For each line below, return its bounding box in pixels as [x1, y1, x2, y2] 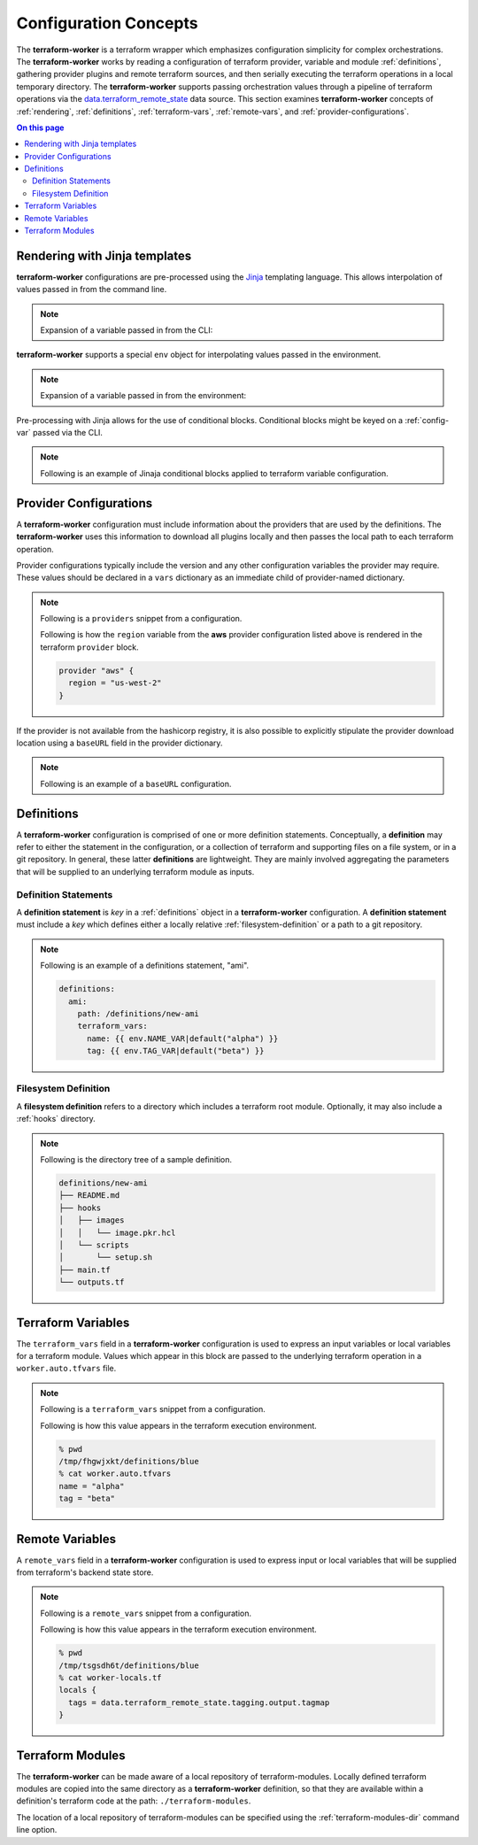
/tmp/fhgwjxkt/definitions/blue [58, 1456, 199, 1466]
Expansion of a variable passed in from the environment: [40, 390, 247, 401]
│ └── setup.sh [58, 1253, 153, 1262]
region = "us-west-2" [67, 678, 163, 688]
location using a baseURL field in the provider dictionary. [16, 737, 223, 748]
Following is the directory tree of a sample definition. [40, 1154, 233, 1165]
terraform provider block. [40, 642, 139, 652]
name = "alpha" [58, 1481, 125, 1491]
